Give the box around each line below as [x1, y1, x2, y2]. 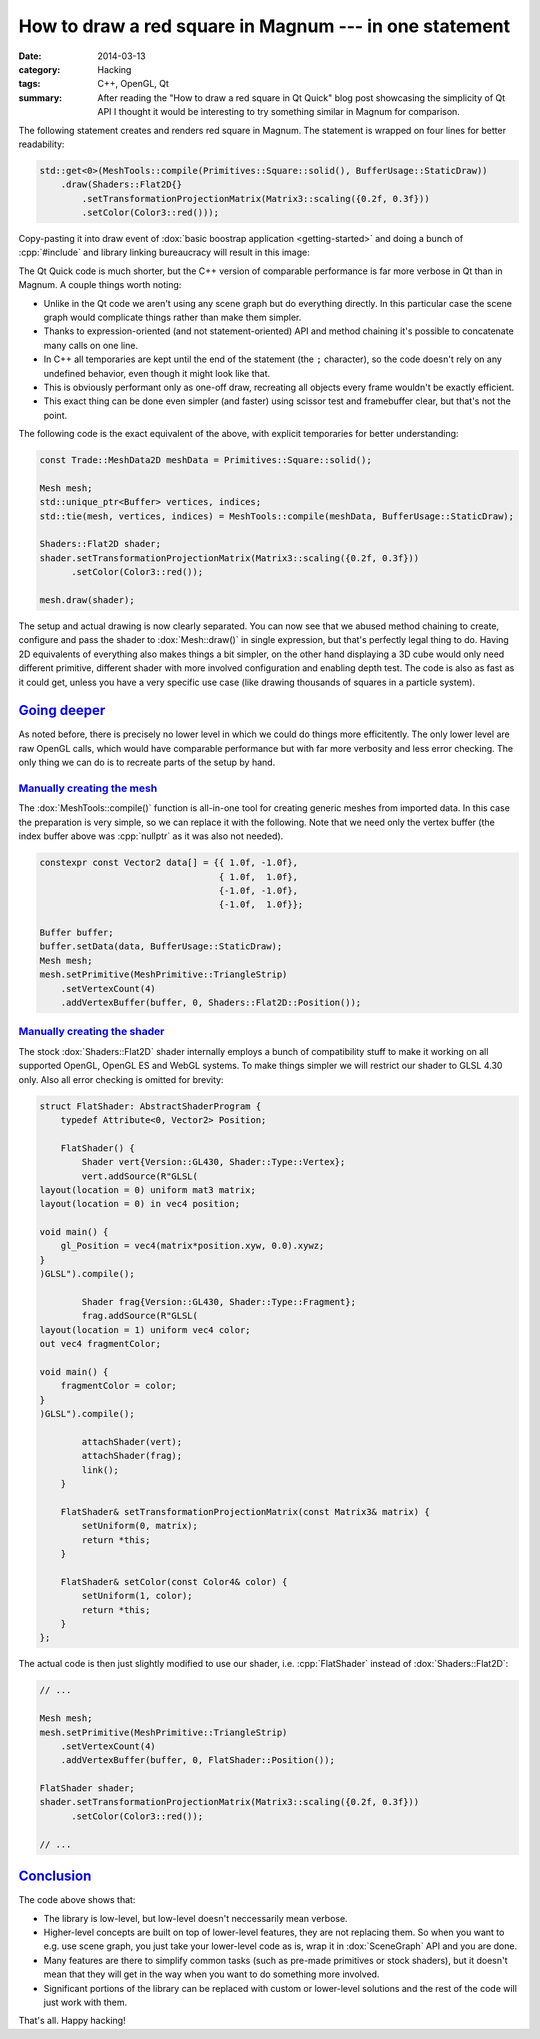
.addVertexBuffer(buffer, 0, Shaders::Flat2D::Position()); [60, 997, 362, 1009]
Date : [18, 50, 42, 62]
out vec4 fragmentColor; [39, 1338, 162, 1350]
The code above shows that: [18, 1894, 136, 1906]
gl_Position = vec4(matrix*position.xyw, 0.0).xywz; [60, 1240, 325, 1252]
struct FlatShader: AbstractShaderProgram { [39, 1100, 262, 1112]
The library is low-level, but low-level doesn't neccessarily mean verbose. [43, 1912, 349, 1924]
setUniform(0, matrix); [81, 1520, 199, 1532]
